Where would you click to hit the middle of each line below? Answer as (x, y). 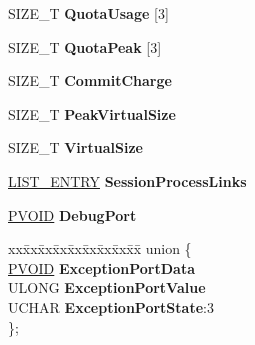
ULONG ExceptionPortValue (107, 287)
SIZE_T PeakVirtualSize (92, 113)
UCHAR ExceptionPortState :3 (111, 306)
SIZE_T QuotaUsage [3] (88, 13)
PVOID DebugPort (72, 214)
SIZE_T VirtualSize (75, 147)
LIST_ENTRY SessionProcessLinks (127, 180)
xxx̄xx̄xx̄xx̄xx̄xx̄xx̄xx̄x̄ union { (100, 248)
